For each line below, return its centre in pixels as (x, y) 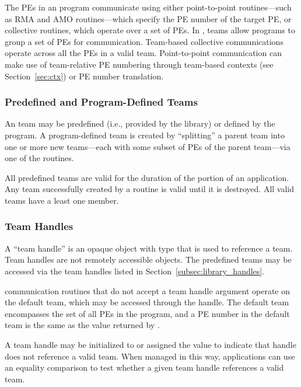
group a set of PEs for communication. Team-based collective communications (144, 41)
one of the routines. (39, 158)
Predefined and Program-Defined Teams (101, 102)
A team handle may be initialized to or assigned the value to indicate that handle (150, 344)
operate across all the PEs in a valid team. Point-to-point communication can (143, 53)
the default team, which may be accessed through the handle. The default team (147, 302)
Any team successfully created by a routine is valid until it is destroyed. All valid (150, 189)
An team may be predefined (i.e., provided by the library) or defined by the (140, 123)
